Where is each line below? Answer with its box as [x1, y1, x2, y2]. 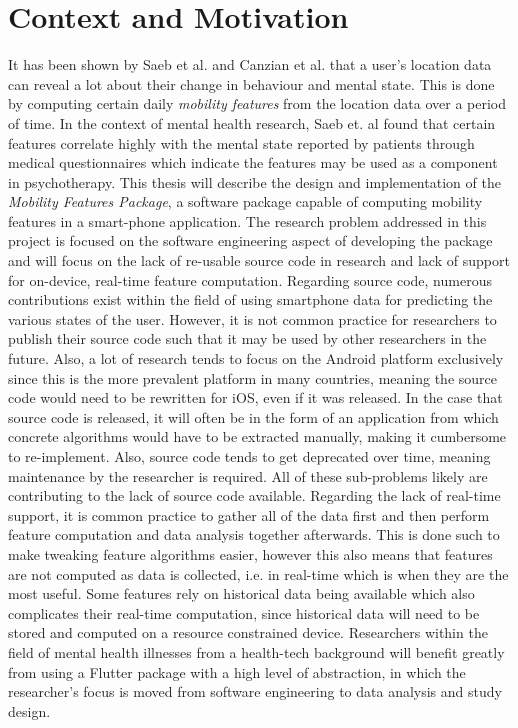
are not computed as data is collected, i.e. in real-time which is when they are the [8, 563, 509, 584]
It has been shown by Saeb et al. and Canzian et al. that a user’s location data [8, 54, 492, 75]
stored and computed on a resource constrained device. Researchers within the [8, 622, 488, 643]
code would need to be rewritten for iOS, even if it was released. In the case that [8, 387, 503, 408]
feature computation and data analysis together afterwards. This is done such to [8, 524, 500, 545]
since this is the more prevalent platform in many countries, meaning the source [8, 367, 497, 388]
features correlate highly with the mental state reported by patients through [8, 132, 475, 153]
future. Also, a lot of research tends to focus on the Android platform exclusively [8, 348, 504, 369]
